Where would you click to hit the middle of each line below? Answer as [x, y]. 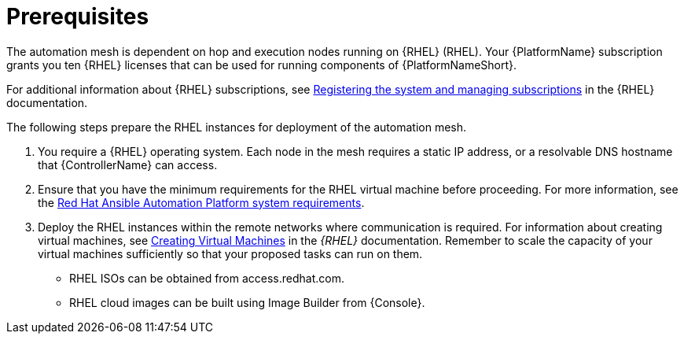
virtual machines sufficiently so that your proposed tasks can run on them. [230, 253]
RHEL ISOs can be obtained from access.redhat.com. [207, 278]
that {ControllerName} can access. [128, 164]
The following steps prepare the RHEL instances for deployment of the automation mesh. [237, 127]
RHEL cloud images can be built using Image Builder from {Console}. [247, 302]
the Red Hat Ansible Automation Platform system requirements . [201, 202]
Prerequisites [78, 17]
